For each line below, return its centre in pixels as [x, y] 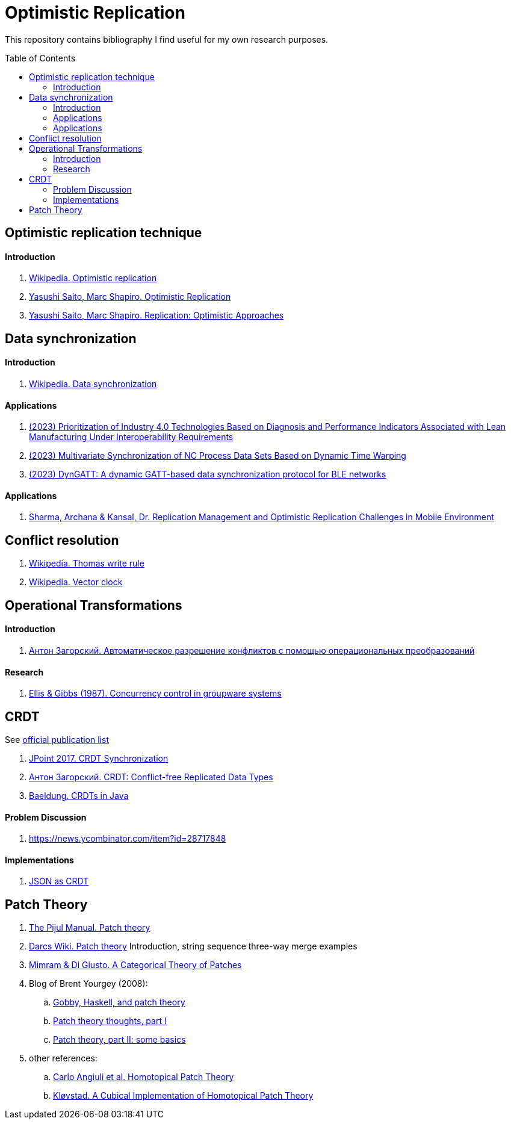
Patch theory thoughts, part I [110, 1021]
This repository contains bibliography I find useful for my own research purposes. [167, 39]
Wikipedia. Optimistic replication [93, 278]
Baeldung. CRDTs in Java [79, 796]
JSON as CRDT [59, 881]
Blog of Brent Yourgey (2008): [88, 984]
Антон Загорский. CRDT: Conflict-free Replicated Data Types [151, 777]
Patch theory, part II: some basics [119, 1040]
